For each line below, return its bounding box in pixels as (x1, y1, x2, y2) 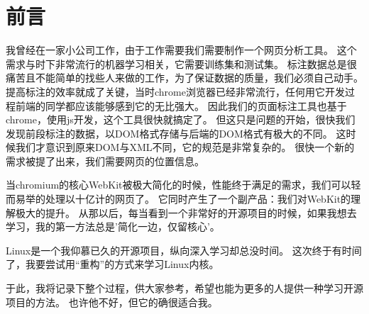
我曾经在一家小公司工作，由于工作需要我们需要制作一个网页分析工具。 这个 (6, 43, 357, 57)
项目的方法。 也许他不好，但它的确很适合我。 (6, 294, 218, 309)
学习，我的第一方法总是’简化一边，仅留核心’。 (6, 219, 220, 234)
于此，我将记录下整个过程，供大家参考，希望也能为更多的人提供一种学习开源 (6, 281, 363, 296)
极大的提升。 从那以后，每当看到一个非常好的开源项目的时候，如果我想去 (15, 205, 357, 220)
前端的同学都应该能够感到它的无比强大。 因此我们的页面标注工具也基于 (15, 98, 347, 113)
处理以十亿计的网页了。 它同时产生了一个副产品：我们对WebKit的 (45, 191, 351, 206)
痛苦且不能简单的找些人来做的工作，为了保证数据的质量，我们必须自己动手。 (6, 70, 363, 85)
